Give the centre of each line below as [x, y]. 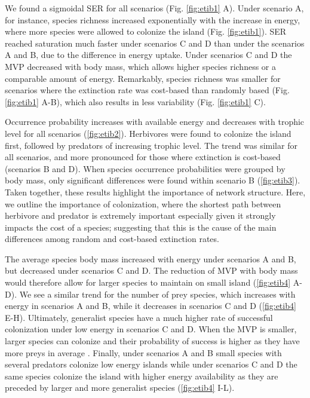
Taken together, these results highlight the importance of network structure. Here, [155, 192]
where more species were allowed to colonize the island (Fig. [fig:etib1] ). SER [146, 31]
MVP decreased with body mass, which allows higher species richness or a [140, 66]
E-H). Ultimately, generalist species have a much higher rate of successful [139, 317]
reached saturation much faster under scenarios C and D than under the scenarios [155, 43]
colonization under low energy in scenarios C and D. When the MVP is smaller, [151, 329]
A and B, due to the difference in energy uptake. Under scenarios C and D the [148, 55]
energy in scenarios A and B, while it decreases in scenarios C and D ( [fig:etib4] [151, 306]
